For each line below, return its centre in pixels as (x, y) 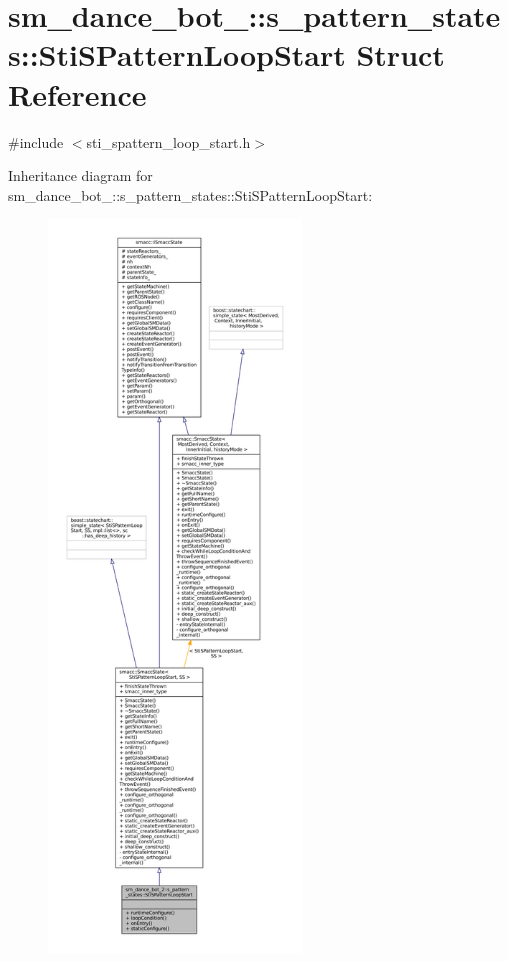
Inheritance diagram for (80, 175)
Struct (400, 54)
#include (36, 141)
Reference (77, 93)
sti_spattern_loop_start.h (168, 141)
